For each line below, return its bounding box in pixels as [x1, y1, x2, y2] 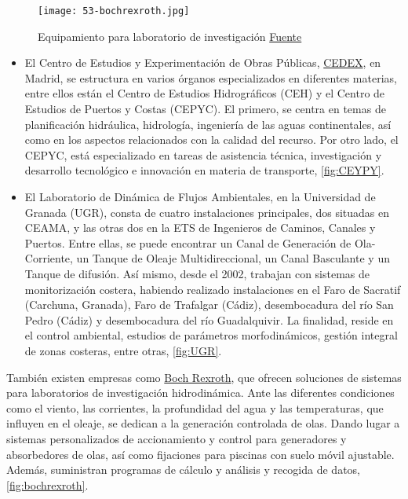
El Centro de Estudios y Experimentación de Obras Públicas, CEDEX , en [24, 54, 381, 71]
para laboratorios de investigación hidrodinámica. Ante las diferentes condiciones [6, 384, 395, 401]
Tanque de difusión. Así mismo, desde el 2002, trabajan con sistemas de [24, 265, 370, 281]
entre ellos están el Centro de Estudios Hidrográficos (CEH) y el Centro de [24, 85, 385, 101]
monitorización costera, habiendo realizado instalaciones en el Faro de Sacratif [24, 281, 401, 297]
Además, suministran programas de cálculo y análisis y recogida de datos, [6, 461, 361, 478]
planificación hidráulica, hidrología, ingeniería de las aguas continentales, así [24, 116, 392, 132]
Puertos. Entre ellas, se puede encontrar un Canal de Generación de [24, 234, 352, 251]
